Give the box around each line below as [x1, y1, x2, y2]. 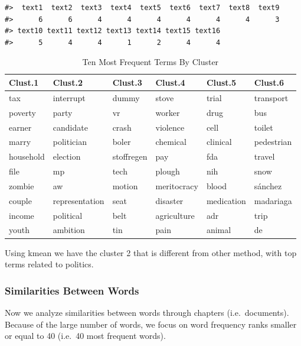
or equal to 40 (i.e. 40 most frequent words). [5, 329, 166, 342]
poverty [9, 106, 36, 118]
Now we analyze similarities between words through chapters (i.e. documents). [5, 306, 289, 318]
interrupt [53, 91, 86, 104]
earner [9, 121, 32, 133]
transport [254, 91, 289, 104]
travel [254, 150, 275, 163]
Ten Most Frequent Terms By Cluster [82, 56, 219, 68]
